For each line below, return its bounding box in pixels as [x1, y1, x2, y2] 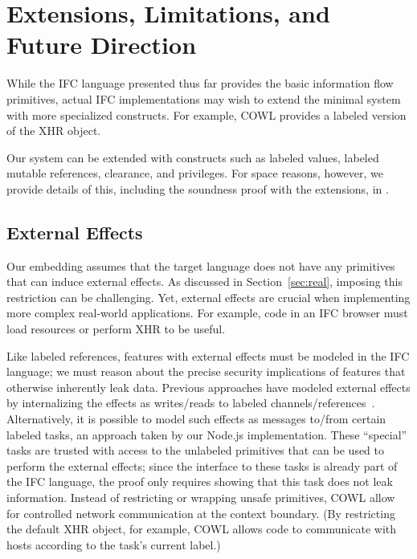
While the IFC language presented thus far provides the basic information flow [6, 75, 394, 92]
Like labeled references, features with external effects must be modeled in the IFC [6, 347, 410, 364]
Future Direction [6, 28, 197, 61]
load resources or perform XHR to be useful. [6, 320, 226, 337]
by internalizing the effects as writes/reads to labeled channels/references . [6, 394, 375, 411]
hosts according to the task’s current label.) [6, 536, 221, 553]
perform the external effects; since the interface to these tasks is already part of [6, 457, 398, 474]
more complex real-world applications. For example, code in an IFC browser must [6, 304, 408, 321]
